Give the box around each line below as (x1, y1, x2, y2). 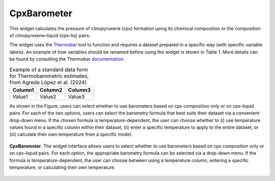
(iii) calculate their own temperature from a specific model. (9, 131, 132, 137)
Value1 (12, 93, 28, 100)
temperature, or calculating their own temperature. (9, 164, 116, 170)
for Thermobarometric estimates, (9, 72, 89, 79)
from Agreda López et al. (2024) (9, 79, 87, 86)
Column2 (39, 86, 63, 94)
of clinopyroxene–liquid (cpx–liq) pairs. (9, 32, 91, 38)
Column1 (12, 86, 34, 94)
